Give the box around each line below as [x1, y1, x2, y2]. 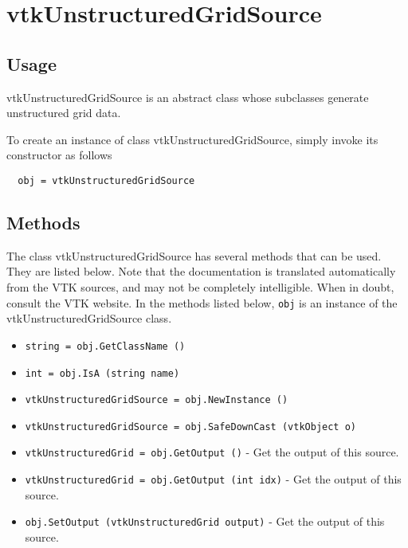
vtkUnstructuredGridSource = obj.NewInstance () [25, 394, 288, 406]
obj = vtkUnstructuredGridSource [18, 174, 195, 186]
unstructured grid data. [6, 104, 121, 121]
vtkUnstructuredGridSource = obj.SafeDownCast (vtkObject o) [25, 421, 357, 433]
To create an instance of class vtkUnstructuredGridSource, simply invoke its [6, 131, 379, 147]
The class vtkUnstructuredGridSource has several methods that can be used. [6, 247, 382, 264]
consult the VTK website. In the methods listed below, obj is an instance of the [6, 294, 398, 311]
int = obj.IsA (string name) [25, 367, 180, 379]
